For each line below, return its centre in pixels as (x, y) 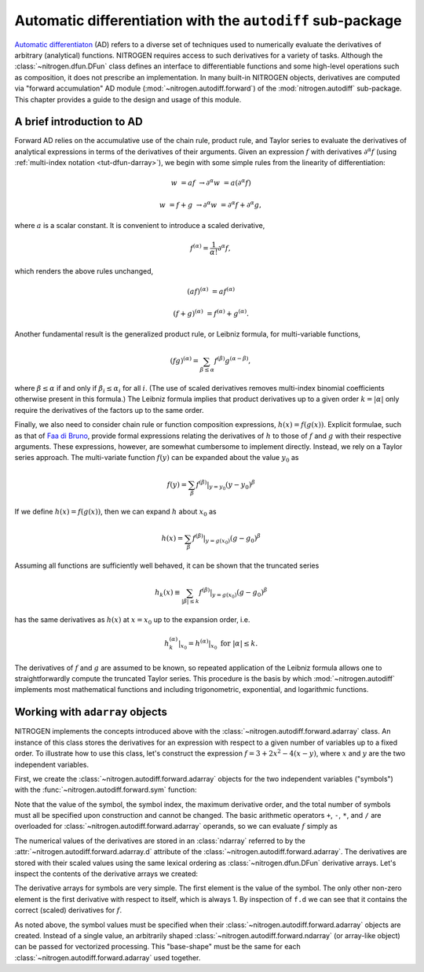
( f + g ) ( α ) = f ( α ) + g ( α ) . (211, 313)
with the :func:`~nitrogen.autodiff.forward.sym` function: (106, 790)
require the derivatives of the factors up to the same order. (109, 410)
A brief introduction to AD (79, 122)
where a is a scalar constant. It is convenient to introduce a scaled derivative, (140, 226)
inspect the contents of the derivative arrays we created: (106, 874)
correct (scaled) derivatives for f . (68, 910)
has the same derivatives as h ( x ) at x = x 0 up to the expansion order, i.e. (132, 620)
